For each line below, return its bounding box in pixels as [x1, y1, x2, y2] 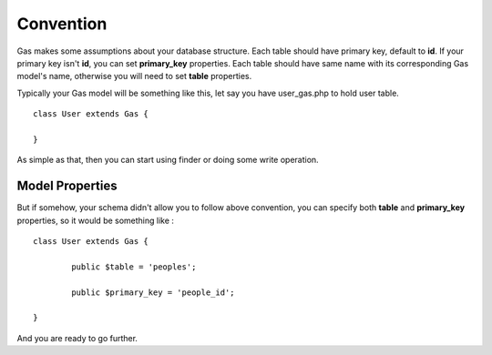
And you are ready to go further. [16, 332, 138, 343]
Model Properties [16, 178, 118, 194]
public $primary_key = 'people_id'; [71, 287, 236, 298]
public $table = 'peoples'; [71, 261, 197, 272]
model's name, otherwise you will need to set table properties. [16, 71, 252, 82]
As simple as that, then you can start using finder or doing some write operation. [16, 155, 319, 166]
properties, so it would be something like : [16, 215, 175, 226]
